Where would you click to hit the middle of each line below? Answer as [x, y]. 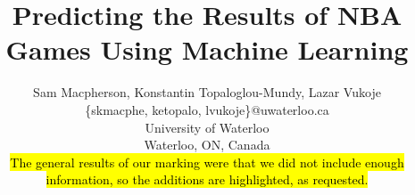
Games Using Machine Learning [207, 49]
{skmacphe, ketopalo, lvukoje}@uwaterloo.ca [207, 109]
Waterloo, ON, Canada [207, 145]
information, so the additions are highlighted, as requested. [207, 179]
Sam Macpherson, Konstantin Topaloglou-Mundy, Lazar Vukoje [207, 92]
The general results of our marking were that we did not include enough [207, 162]
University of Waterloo [207, 127]
